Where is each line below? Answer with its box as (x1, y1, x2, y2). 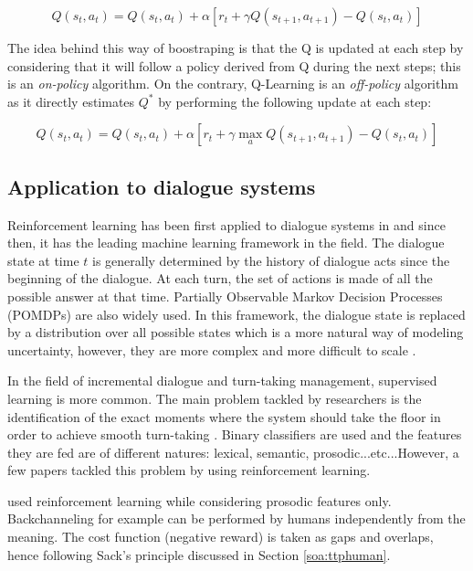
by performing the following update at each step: (158, 91, 432, 111)
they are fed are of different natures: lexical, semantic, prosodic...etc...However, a (7, 442, 459, 461)
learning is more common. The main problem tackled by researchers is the (7, 388, 422, 407)
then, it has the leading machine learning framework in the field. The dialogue (7, 233, 445, 252)
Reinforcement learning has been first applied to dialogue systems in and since (7, 215, 446, 234)
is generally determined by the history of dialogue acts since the (92, 250, 450, 270)
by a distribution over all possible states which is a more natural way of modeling (7, 323, 464, 342)
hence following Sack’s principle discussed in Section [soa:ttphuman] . (7, 545, 391, 564)
